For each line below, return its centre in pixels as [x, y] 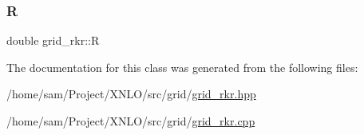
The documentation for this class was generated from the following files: [182, 67]
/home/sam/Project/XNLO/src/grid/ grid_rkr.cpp [131, 121]
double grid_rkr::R [53, 40]
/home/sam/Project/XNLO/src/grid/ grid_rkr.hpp [131, 94]
